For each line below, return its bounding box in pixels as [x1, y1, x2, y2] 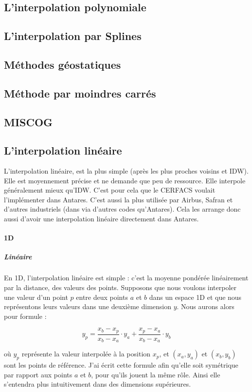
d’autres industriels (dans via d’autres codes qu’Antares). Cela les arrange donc [4, 204, 241, 214]
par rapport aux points [4, 369, 72, 379]
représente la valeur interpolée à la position [21, 349, 151, 359]
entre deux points [76, 292, 128, 302]
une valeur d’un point [4, 292, 68, 302]
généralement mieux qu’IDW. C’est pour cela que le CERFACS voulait [4, 185, 216, 195]
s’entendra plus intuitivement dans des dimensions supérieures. [4, 379, 191, 389]
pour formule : [4, 311, 47, 321]
